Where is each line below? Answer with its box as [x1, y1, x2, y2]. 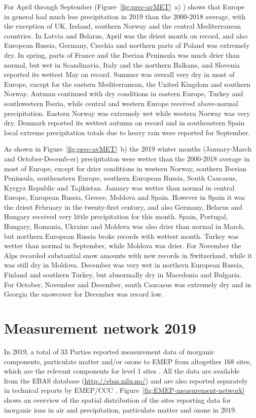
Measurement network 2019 [4, 318, 196, 338]
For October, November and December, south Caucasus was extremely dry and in [4, 279, 252, 289]
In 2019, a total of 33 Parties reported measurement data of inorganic [4, 346, 215, 356]
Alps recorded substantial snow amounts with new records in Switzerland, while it [4, 250, 253, 260]
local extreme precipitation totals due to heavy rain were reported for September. [4, 127, 250, 137]
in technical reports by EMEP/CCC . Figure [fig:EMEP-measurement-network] [4, 385, 245, 395]
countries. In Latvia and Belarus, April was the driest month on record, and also [4, 30, 248, 40]
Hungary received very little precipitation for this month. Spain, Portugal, [4, 211, 228, 222]
